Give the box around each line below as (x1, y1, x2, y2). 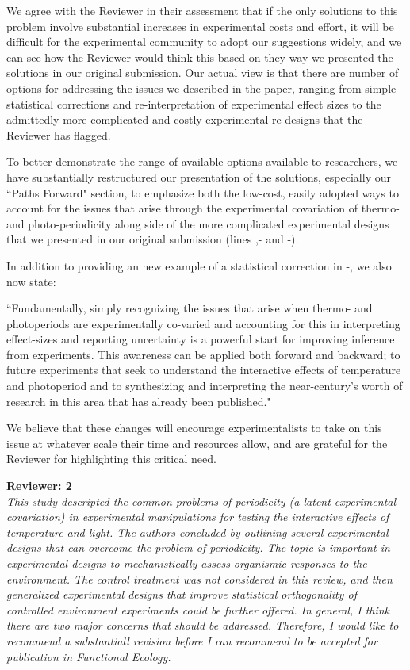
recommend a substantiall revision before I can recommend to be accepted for (6, 632, 377, 649)
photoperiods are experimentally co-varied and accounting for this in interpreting (6, 315, 400, 331)
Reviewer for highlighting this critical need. (6, 450, 216, 467)
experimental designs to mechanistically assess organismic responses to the (6, 555, 367, 571)
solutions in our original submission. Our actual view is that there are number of (6, 64, 399, 81)
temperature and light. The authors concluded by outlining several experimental (6, 523, 389, 540)
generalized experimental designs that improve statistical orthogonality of (6, 586, 357, 603)
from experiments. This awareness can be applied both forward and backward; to (6, 346, 400, 362)
